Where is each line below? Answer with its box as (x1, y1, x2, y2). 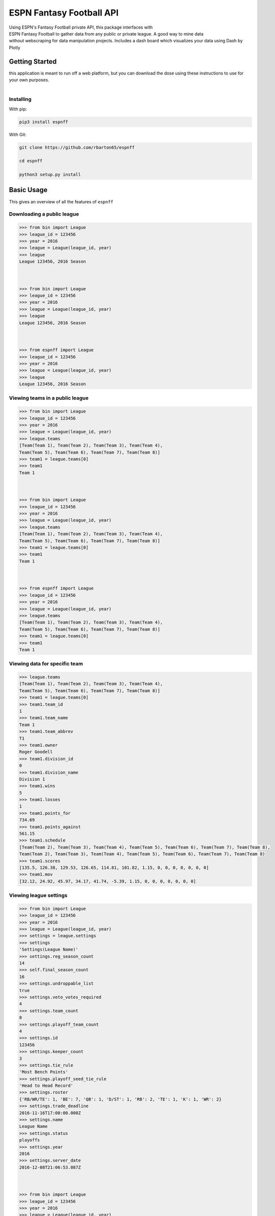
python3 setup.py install (19, 172, 81, 178)
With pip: (9, 106, 27, 112)
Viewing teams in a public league (9, 394, 89, 401)
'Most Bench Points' (19, 1069, 68, 1075)
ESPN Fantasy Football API (9, 7, 119, 18)
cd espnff (19, 158, 43, 164)
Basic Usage (9, 186, 48, 194)
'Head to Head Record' (19, 1083, 73, 1089)
